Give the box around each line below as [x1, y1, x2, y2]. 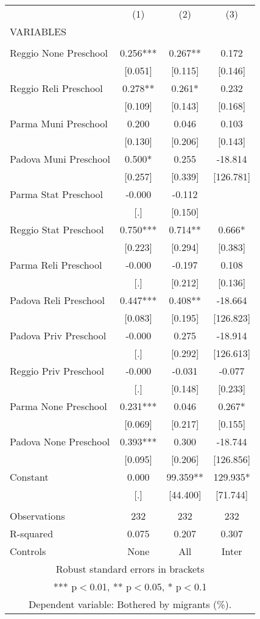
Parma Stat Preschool [10, 187, 104, 201]
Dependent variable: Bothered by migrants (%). [29, 597, 232, 611]
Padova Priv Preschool [10, 328, 107, 342]
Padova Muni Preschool [10, 152, 111, 166]
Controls [10, 544, 46, 558]
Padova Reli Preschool [10, 293, 105, 307]
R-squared [10, 526, 54, 540]
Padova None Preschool [10, 434, 110, 448]
